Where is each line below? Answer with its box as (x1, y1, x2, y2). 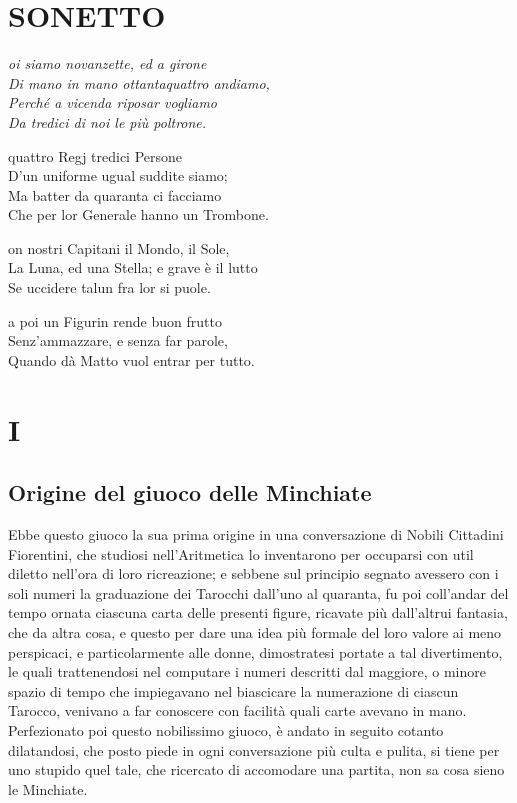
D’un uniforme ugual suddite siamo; (8, 165, 228, 186)
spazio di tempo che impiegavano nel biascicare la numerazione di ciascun (8, 680, 459, 701)
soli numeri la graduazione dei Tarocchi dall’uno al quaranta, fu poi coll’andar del (8, 582, 509, 603)
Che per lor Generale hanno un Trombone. (8, 204, 269, 225)
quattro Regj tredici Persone (8, 145, 183, 166)
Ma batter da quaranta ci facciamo (8, 184, 222, 205)
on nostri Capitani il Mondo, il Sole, (8, 237, 230, 258)
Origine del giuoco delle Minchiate (8, 477, 372, 508)
